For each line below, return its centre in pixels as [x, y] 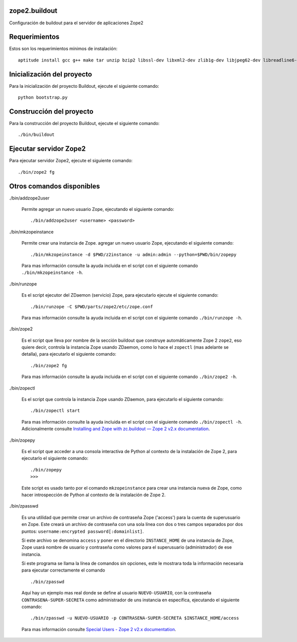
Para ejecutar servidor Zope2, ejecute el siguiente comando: [71, 161]
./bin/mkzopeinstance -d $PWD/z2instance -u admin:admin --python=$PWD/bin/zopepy [133, 255]
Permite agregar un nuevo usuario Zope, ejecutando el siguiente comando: [98, 209]
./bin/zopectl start [55, 411]
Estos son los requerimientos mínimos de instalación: [63, 49]
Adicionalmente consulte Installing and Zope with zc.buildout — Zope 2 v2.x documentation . [116, 429]
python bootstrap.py [43, 97]
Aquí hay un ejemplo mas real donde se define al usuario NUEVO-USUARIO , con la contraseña [116, 593]
